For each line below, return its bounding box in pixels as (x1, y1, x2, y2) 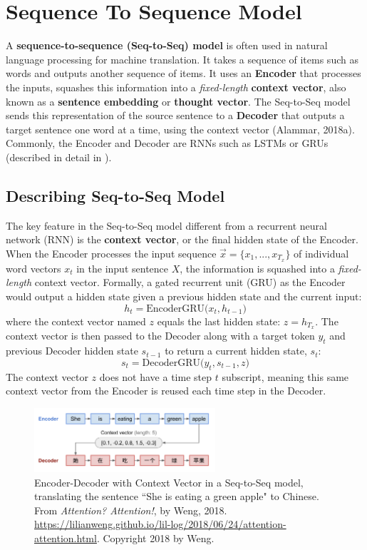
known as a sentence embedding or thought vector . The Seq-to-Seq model (6, 93, 351, 108)
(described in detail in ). (6, 149, 112, 164)
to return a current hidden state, (165, 343, 307, 358)
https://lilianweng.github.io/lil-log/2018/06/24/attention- (34, 516, 286, 531)
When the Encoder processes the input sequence (6, 245, 217, 260)
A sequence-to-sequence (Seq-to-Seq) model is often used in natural (6, 38, 328, 53)
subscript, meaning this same (222, 369, 349, 384)
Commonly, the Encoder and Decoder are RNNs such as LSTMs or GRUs (6, 136, 329, 151)
